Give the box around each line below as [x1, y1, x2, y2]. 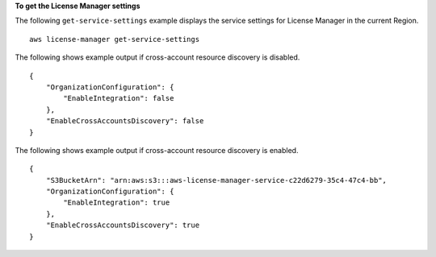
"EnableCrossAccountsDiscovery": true [45, 221, 200, 230]
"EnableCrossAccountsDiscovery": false [45, 117, 204, 126]
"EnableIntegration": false [63, 93, 174, 103]
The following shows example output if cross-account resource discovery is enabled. [15, 145, 299, 155]
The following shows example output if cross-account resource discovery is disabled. [15, 52, 300, 62]
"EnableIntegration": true [63, 198, 170, 207]
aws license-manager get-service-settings [29, 35, 200, 44]
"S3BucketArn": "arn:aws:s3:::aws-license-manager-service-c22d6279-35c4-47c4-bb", [45, 176, 388, 184]
